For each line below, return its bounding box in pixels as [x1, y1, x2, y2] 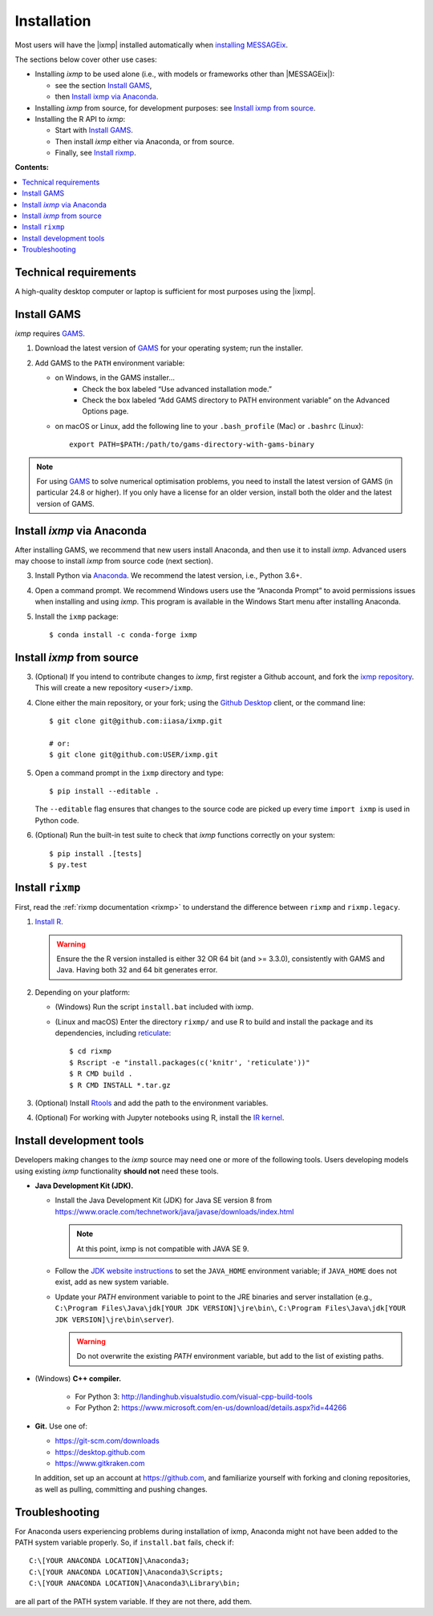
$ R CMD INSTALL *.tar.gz [69, 1081, 172, 1089]
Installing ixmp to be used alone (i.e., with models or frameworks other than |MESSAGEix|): [34, 69, 335, 79]
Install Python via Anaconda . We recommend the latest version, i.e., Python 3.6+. [34, 571, 302, 580]
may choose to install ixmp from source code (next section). [14, 555, 214, 565]
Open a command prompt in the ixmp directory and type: [34, 768, 225, 778]
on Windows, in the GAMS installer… [55, 373, 176, 382]
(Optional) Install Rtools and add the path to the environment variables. [34, 1098, 269, 1108]
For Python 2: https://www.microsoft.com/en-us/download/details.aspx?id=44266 [75, 1403, 347, 1412]
